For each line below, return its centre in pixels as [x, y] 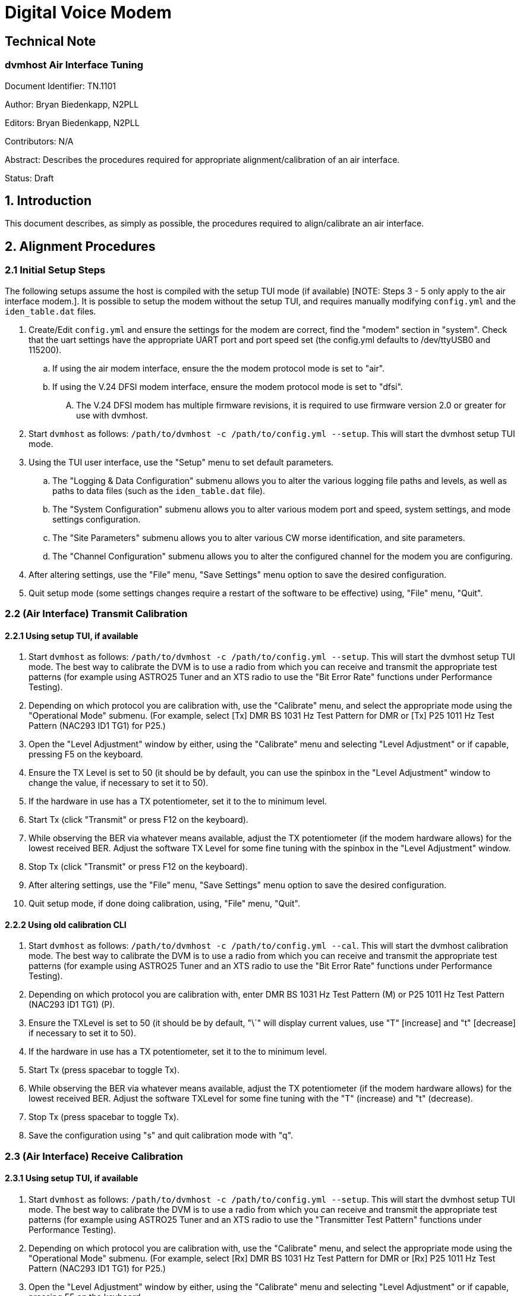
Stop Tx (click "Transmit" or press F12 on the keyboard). [138, 867]
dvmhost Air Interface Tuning [74, 65]
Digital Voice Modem [88, 12]
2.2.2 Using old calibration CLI [66, 924]
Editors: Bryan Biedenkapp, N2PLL [72, 122]
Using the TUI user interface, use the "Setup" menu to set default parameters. [181, 462]
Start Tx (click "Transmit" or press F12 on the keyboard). [138, 820]
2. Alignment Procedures [80, 246]
